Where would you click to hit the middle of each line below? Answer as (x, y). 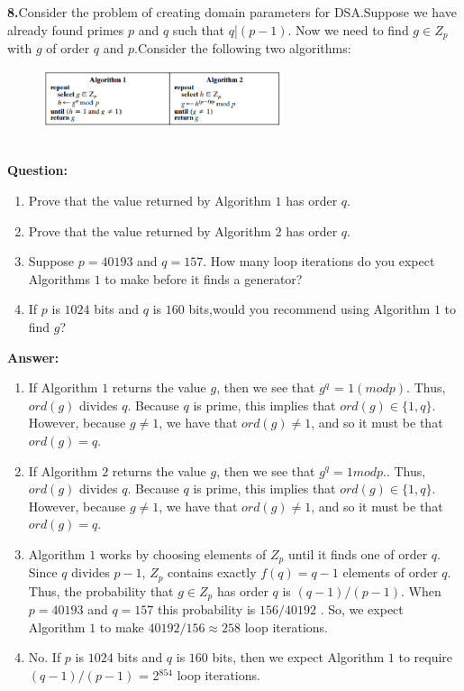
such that (199, 29)
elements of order (390, 572)
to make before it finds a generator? (204, 278)
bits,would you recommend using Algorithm (309, 309)
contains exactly (212, 572)
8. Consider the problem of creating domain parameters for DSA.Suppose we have (232, 12)
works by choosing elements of (183, 553)
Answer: (33, 357)
